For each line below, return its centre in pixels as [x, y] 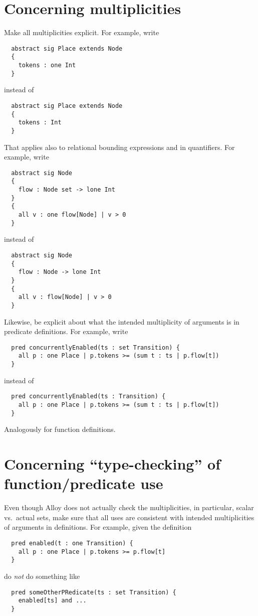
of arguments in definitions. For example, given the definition [98, 527]
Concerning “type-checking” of [112, 464]
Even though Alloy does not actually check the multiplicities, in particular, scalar [129, 507]
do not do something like [42, 576]
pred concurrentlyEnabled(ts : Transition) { [88, 397]
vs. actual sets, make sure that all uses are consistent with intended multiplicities [129, 517]
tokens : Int [40, 123]
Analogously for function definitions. [60, 429]
